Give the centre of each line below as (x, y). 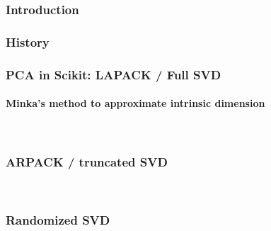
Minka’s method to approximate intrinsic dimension (135, 103)
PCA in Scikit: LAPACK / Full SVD (114, 74)
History (28, 41)
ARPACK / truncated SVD (87, 161)
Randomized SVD (58, 219)
